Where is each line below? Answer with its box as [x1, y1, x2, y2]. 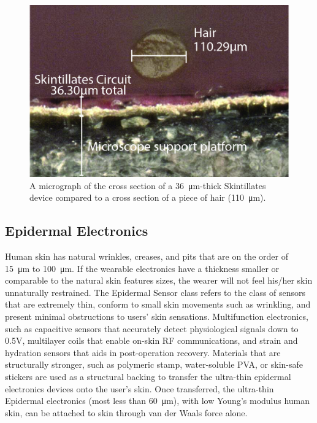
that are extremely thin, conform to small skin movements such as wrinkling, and [5, 298, 311, 311]
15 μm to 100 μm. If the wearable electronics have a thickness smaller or [5, 262, 280, 274]
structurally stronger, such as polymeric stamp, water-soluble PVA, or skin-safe [5, 358, 304, 371]
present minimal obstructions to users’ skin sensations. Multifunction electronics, [5, 310, 308, 323]
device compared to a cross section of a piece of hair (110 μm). [29, 191, 266, 204]
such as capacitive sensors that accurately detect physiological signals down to [5, 322, 299, 335]
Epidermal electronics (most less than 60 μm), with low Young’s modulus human [5, 394, 310, 407]
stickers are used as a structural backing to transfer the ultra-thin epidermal [5, 370, 291, 383]
